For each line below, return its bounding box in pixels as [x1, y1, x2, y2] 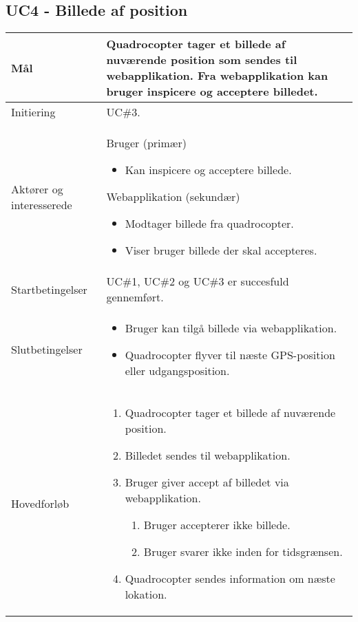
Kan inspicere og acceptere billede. [125, 162, 292, 178]
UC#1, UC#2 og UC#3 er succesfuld [106, 273, 289, 290]
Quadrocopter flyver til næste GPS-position [125, 347, 335, 363]
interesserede [11, 196, 72, 213]
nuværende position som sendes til [106, 52, 297, 68]
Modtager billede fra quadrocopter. [125, 215, 294, 232]
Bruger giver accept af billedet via [125, 474, 289, 491]
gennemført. [106, 289, 164, 305]
